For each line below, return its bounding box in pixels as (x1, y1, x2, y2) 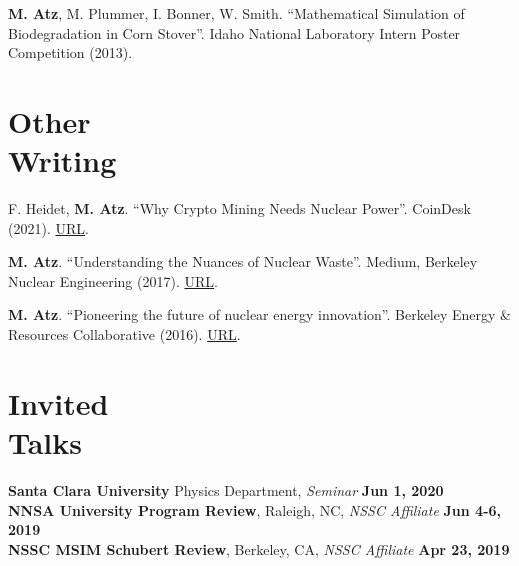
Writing (8, 140, 117, 181)
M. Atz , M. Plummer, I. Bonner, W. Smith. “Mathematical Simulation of (8, 3, 465, 23)
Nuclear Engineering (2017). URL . (8, 270, 218, 291)
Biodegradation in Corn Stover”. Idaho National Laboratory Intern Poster (8, 22, 461, 43)
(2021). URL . (8, 217, 89, 238)
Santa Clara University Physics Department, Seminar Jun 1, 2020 (8, 479, 444, 500)
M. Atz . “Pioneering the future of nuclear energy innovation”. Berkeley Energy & (8, 304, 511, 325)
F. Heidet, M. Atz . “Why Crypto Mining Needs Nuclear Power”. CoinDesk (8, 198, 471, 219)
